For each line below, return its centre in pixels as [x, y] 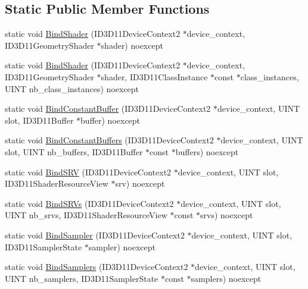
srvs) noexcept [227, 215]
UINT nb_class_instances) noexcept [72, 88]
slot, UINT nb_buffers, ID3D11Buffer [74, 151]
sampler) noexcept [122, 246]
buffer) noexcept [111, 120]
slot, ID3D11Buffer [39, 120]
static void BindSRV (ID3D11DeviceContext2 [88, 172]
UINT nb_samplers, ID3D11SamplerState [82, 278]
